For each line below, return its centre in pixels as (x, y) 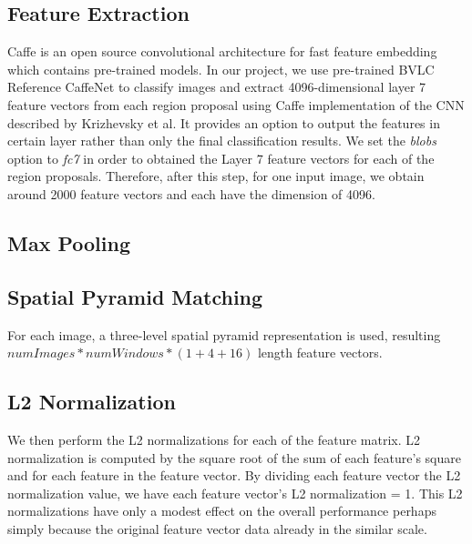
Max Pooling (69, 242)
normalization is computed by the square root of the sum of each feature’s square (234, 457)
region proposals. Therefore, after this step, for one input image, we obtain (216, 176)
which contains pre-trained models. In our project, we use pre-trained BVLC (221, 69)
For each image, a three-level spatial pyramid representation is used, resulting (224, 334)
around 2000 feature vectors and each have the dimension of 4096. (191, 193)
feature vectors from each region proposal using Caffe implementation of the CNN (236, 104)
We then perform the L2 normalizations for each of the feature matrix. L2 (214, 439)
